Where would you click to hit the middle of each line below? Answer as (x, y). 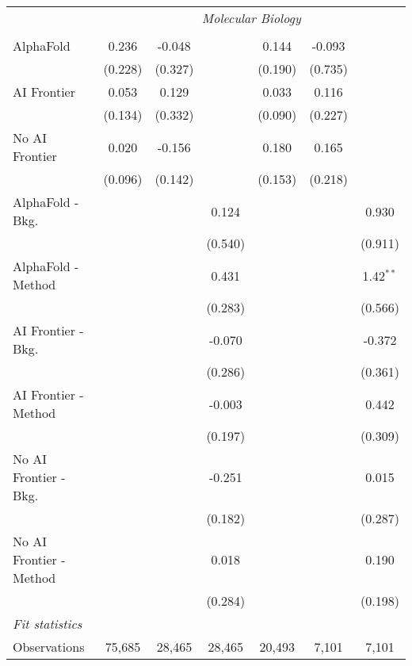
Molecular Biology (251, 18)
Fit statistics (48, 624)
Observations (49, 647)
